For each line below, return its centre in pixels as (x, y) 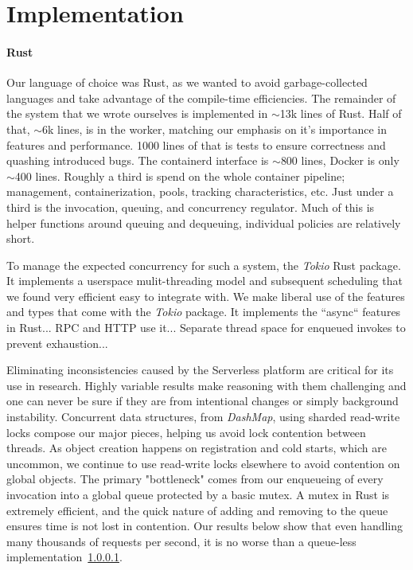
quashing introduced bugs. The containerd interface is (138, 160)
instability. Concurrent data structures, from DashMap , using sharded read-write (203, 417)
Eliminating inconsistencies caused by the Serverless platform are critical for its (200, 370)
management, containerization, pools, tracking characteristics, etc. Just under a (200, 191)
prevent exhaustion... (57, 343)
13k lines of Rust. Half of (341, 113)
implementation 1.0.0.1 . (64, 557)
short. (21, 238)
